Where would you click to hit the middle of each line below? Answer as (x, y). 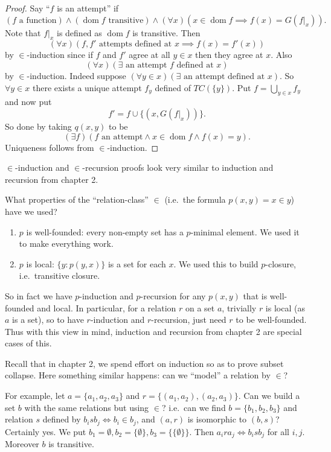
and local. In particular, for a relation (107, 307)
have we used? (31, 211)
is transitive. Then (166, 32)
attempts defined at (136, 44)
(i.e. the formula (195, 199)
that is (255, 295)
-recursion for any (173, 295)
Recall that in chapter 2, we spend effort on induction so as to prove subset (144, 363)
